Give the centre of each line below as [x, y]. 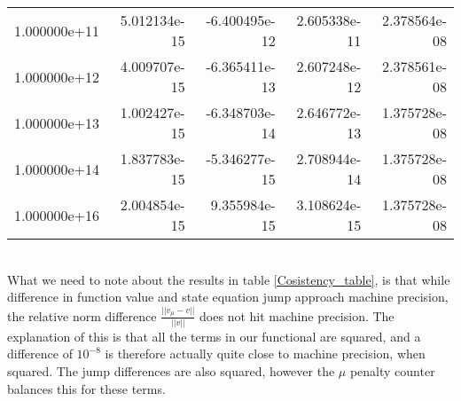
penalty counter [392, 370]
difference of [40, 354]
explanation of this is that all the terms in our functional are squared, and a [214, 336]
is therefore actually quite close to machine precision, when [265, 354]
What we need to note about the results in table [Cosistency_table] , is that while [229, 279]
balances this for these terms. [86, 388]
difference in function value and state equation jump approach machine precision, [228, 297]
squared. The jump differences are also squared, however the [171, 370]
